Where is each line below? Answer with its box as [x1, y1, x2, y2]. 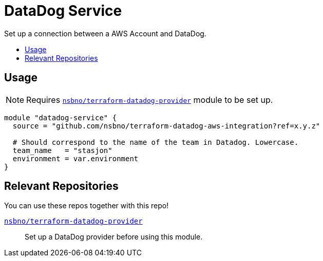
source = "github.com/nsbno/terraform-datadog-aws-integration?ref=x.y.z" [12, 121, 320, 130]
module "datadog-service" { [4, 113, 117, 122]
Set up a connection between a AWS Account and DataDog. [4, 29, 206, 38]
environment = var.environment [12, 154, 139, 163]
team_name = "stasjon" [12, 146, 112, 155]
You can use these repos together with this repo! [4, 201, 169, 210]
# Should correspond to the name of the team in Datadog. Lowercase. [12, 138, 299, 146]
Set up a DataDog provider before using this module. [25, 232, 203, 242]
